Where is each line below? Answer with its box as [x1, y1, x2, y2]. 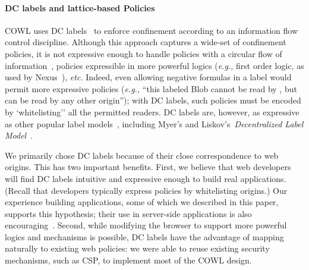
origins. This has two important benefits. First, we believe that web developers [5, 161, 291, 173]
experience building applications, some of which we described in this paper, [5, 196, 279, 208]
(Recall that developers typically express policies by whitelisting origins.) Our [5, 184, 288, 196]
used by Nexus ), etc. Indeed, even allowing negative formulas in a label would [5, 71, 292, 83]
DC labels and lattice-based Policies [5, 1, 155, 14]
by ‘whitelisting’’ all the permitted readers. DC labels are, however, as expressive [5, 105, 299, 118]
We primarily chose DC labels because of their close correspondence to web [5, 149, 279, 161]
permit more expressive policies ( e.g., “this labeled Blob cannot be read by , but [5, 82, 297, 95]
